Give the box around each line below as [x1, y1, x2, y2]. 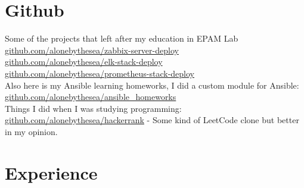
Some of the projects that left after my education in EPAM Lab [5, 32, 238, 45]
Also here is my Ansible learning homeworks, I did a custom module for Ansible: [5, 79, 299, 91]
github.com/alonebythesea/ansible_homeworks [5, 90, 176, 103]
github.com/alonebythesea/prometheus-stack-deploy [5, 67, 194, 79]
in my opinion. [5, 125, 58, 137]
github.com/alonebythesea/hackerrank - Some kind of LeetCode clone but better [5, 114, 299, 126]
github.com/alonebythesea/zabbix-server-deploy [5, 43, 179, 56]
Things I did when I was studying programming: [5, 102, 182, 114]
